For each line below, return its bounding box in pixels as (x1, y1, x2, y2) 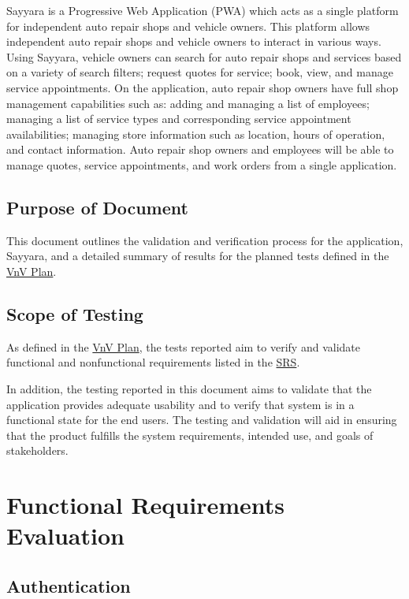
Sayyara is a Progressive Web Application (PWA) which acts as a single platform (6, 2, 399, 18)
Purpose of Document (6, 195, 188, 219)
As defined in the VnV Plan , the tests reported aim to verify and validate (6, 338, 360, 355)
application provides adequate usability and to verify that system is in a (6, 396, 355, 412)
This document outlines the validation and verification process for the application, (6, 232, 403, 248)
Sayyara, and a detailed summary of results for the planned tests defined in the (6, 247, 389, 264)
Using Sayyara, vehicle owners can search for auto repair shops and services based (6, 48, 402, 65)
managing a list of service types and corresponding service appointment (6, 110, 351, 127)
